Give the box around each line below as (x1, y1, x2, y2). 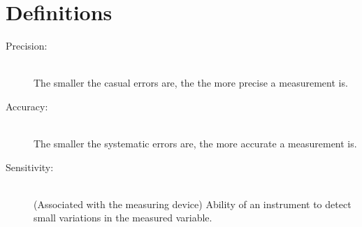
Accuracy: (6, 98, 48, 113)
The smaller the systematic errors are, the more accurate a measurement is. (34, 136, 357, 151)
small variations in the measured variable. (34, 210, 212, 225)
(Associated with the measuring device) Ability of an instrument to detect (34, 196, 352, 211)
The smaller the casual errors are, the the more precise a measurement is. (34, 75, 348, 90)
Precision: (6, 38, 48, 53)
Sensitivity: (6, 159, 54, 174)
